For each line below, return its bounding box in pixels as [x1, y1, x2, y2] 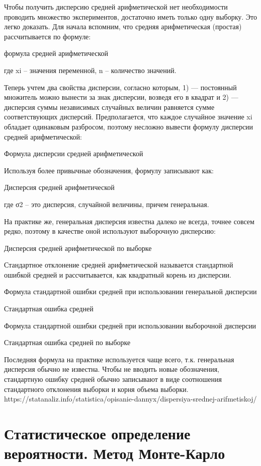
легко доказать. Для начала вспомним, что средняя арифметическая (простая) [4, 21, 242, 32]
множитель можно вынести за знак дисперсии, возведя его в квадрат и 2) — [4, 92, 238, 102]
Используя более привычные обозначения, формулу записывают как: [4, 165, 214, 175]
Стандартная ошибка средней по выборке [4, 337, 131, 348]
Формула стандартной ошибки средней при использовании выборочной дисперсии [4, 320, 256, 330]
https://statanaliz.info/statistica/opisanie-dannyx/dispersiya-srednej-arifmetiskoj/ [4, 393, 257, 404]
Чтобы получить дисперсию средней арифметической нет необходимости [4, 2, 228, 12]
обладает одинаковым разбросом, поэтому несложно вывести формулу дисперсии [4, 121, 253, 131]
